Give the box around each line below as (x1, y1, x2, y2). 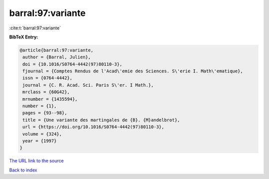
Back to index (9, 167, 37, 173)
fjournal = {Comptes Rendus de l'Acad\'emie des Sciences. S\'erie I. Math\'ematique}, (22, 68, 244, 74)
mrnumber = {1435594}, (22, 96, 78, 102)
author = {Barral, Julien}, (22, 54, 91, 60)
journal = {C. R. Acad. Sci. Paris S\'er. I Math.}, (22, 82, 154, 88)
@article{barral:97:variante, (19, 47, 94, 53)
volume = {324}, (22, 131, 62, 137)
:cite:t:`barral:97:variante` (9, 25, 61, 31)
